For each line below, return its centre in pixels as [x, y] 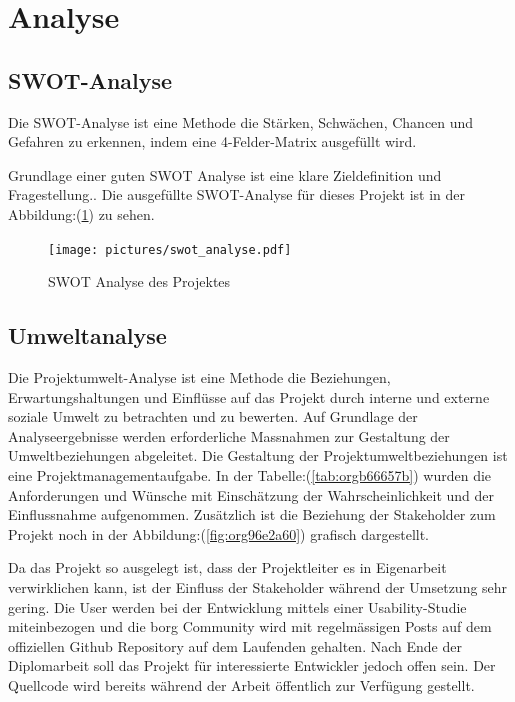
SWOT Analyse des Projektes [139, 281]
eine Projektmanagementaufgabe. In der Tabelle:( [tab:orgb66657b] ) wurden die [250, 474]
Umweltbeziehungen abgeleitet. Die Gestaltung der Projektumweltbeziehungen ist [258, 455]
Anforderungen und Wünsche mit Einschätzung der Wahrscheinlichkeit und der [251, 494]
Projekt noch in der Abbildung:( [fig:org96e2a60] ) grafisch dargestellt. [219, 533]
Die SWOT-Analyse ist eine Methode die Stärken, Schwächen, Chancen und [241, 121]
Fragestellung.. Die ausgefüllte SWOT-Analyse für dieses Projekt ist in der [237, 194]
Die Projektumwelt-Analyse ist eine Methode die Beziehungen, [199, 377]
